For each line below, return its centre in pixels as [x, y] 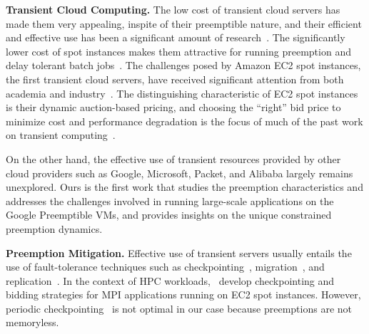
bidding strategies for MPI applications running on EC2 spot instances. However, [183, 294]
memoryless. [32, 322]
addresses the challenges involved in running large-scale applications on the [170, 200]
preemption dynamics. [54, 228]
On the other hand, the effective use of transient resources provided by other [173, 158]
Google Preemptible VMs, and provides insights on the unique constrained [169, 215]
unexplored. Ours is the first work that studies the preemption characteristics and [184, 187]
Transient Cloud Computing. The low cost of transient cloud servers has [173, 9]
